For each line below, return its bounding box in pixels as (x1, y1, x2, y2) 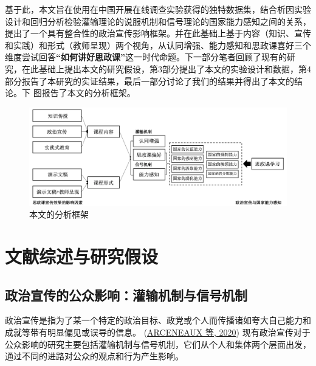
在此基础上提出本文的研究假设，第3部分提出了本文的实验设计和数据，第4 (21, 62, 311, 75)
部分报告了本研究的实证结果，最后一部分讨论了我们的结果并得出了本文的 (5, 74, 294, 87)
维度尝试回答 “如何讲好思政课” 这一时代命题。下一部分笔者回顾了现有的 (5, 50, 287, 63)
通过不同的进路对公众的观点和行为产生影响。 (5, 350, 184, 362)
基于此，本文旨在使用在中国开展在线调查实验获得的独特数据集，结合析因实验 (5, 3, 311, 15)
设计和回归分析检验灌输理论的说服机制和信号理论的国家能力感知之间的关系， (5, 15, 311, 27)
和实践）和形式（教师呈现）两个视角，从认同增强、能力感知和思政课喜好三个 (5, 38, 311, 51)
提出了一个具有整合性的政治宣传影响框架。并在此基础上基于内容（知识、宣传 (5, 27, 311, 40)
